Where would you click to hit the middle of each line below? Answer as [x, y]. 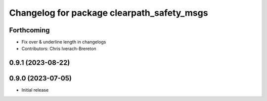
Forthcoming [29, 30]
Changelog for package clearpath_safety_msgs [109, 13]
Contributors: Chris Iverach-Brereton [59, 49]
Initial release [35, 90]
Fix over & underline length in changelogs [64, 42]
